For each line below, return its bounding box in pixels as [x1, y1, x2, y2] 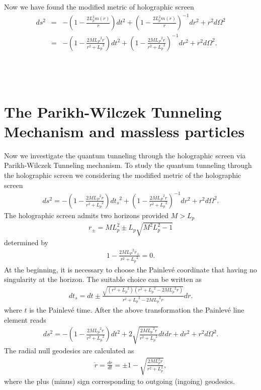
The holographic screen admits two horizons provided [4, 210, 169, 220]
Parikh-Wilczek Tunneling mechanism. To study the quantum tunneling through [4, 160, 252, 170]
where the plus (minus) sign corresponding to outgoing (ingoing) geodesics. [4, 376, 235, 386]
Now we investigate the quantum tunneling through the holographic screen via [4, 150, 246, 160]
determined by [4, 237, 48, 247]
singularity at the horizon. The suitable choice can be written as [4, 274, 202, 284]
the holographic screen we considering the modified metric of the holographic [4, 169, 241, 180]
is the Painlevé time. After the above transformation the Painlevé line [29, 305, 244, 315]
